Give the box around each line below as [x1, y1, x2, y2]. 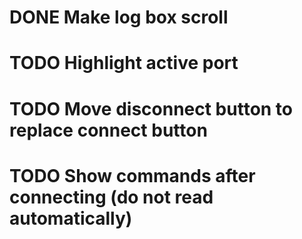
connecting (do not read [9, 186, 214, 208]
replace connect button [9, 119, 208, 141]
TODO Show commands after [9, 164, 256, 187]
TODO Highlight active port [9, 52, 239, 75]
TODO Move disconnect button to [9, 97, 294, 120]
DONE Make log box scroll [9, 6, 229, 29]
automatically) [9, 207, 133, 230]
